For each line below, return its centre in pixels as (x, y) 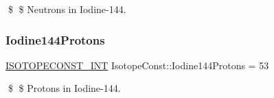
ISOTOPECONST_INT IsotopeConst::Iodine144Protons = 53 (137, 65)
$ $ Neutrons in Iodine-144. (67, 9)
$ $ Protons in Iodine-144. (64, 88)
